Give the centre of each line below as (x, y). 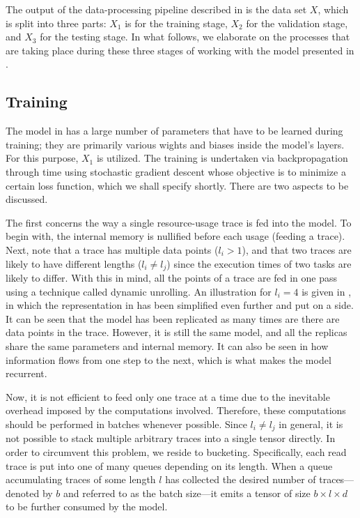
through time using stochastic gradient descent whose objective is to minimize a (176, 171)
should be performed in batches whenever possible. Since (126, 424)
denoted (23, 493)
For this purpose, (42, 158)
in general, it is (311, 424)
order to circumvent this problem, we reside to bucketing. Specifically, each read (176, 451)
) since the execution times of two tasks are (259, 263)
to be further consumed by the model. (87, 506)
